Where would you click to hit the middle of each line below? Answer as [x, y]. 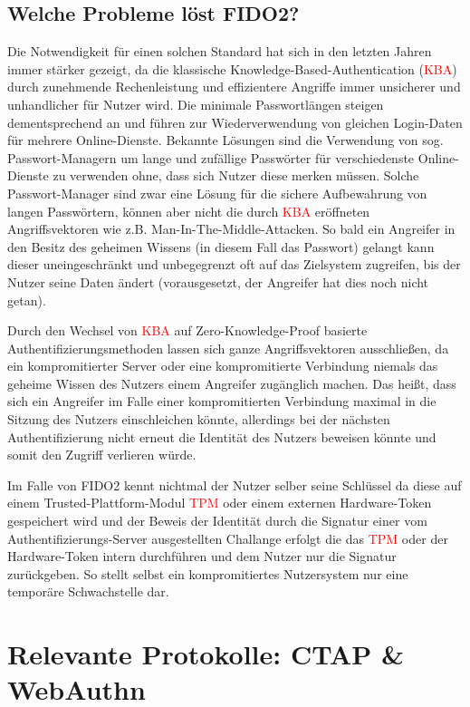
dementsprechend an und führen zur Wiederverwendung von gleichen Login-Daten [235, 122]
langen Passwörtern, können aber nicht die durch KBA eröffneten [189, 211]
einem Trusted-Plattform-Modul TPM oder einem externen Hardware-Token [220, 503]
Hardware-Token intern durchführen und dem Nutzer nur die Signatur [202, 556]
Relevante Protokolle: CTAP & [206, 654]
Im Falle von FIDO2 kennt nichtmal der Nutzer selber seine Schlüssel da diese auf [235, 484]
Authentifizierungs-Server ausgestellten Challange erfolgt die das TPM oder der [228, 538]
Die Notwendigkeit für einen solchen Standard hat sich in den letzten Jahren [220, 51]
